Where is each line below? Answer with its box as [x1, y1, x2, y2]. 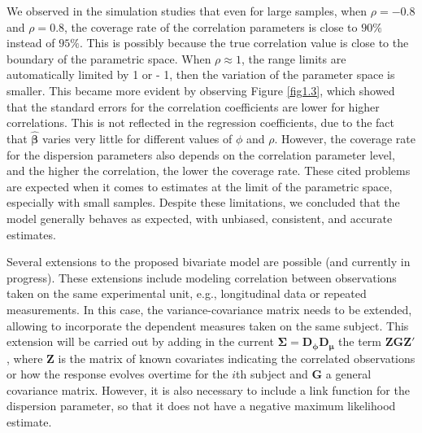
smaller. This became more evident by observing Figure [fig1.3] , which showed [7, 81, 395, 98]
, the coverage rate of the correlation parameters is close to [64, 18, 358, 35]
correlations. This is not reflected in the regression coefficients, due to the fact [7, 114, 394, 131]
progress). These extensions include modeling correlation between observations [7, 269, 397, 286]
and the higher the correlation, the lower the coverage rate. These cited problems [7, 162, 411, 179]
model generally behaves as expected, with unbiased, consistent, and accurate [7, 209, 393, 226]
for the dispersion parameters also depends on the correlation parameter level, [7, 146, 395, 163]
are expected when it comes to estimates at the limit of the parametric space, [7, 177, 393, 195]
